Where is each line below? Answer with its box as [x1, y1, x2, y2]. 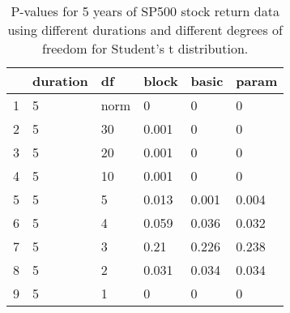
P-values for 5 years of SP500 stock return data [11, 2, 279, 20]
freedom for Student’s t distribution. [42, 39, 249, 58]
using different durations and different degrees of [7, 20, 283, 39]
